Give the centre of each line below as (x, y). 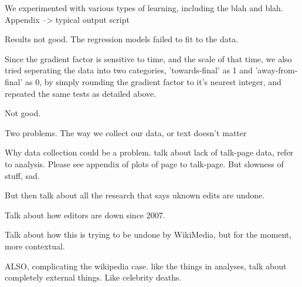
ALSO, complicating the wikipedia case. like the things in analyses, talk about (146, 266)
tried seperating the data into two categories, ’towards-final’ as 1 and (129, 70)
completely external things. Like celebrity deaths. (93, 277)
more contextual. (35, 246)
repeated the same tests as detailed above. (81, 93)
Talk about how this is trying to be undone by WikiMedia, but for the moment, (148, 234)
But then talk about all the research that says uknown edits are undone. (135, 195)
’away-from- (276, 70)
